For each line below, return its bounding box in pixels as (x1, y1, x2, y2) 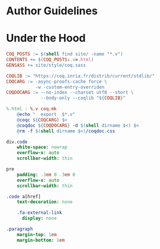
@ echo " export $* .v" (17, 111, 76, 117)
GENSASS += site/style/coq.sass (6, 62, 86, 68)
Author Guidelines (6, 4, 98, 18)
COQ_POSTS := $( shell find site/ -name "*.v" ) (6, 51, 123, 57)
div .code (6, 139, 28, 145)
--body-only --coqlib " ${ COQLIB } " (40, 95, 126, 101)
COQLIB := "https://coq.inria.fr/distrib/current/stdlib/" (6, 73, 155, 79)
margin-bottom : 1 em (17, 237, 65, 243)
